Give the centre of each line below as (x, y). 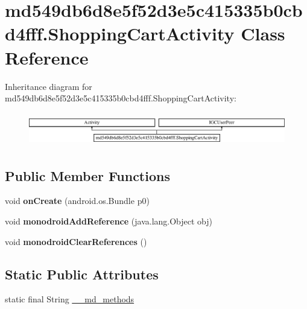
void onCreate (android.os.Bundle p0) (77, 201)
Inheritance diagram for (49, 86)
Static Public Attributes (82, 274)
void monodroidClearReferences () (76, 241)
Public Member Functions (87, 175)
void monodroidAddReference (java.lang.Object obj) (109, 221)
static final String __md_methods (70, 299)
